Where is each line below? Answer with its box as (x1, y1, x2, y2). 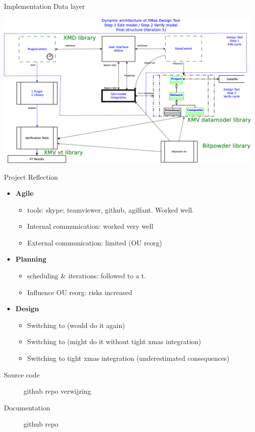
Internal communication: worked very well (27, 221, 153, 231)
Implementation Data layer (4, 1, 85, 11)
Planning (15, 254, 47, 264)
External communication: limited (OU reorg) (27, 237, 162, 247)
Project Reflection (4, 171, 58, 182)
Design (15, 303, 39, 314)
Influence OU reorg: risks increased (27, 287, 132, 297)
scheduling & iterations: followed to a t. (27, 270, 146, 281)
